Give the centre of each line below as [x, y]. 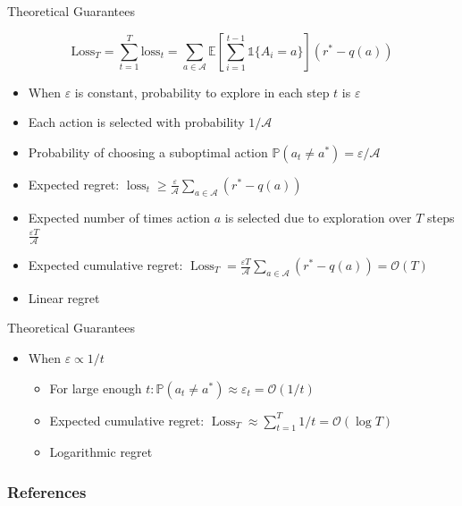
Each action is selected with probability [136, 122]
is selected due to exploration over [318, 217]
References [47, 491]
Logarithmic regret [101, 452]
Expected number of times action [119, 217]
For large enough [96, 388]
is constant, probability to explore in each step [202, 92]
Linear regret [64, 297]
